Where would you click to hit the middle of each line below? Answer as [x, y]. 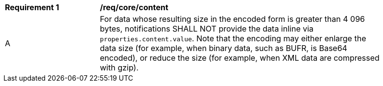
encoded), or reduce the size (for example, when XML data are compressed [240, 58]
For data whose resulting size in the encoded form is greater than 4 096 [232, 19]
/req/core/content [134, 7]
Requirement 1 [32, 7]
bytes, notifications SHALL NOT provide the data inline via [207, 29]
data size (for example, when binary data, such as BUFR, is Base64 [224, 48]
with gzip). [119, 68]
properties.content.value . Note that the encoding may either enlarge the [233, 38]
